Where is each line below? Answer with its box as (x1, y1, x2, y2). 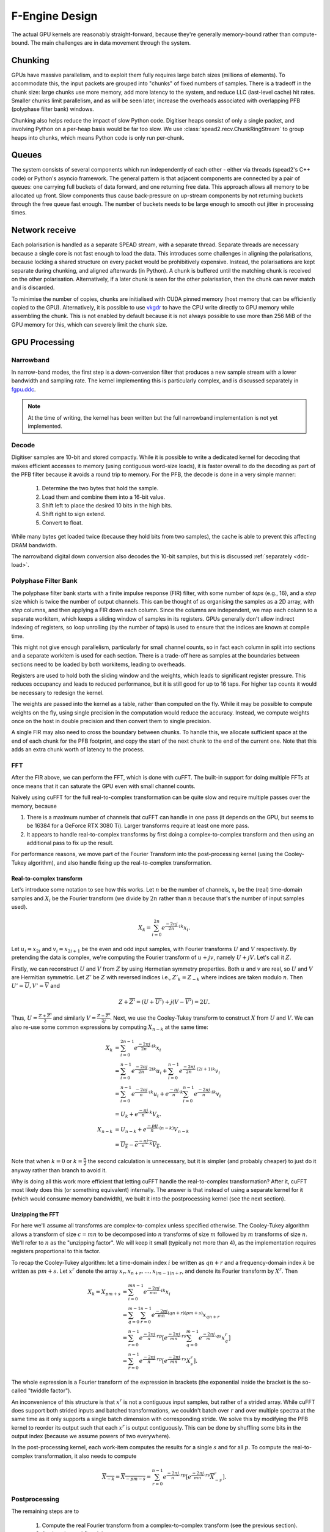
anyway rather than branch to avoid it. (11, 1166, 107, 1174)
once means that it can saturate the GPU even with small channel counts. (11, 782, 196, 790)
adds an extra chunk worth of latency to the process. (11, 746, 145, 753)
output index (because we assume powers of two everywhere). (11, 1433, 171, 1440)
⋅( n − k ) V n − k (158, 1125, 189, 1134)
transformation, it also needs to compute (34, 1452, 137, 1460)
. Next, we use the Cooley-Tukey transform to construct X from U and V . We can (110, 1014, 314, 1022)
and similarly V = (53, 1014, 97, 1022)
